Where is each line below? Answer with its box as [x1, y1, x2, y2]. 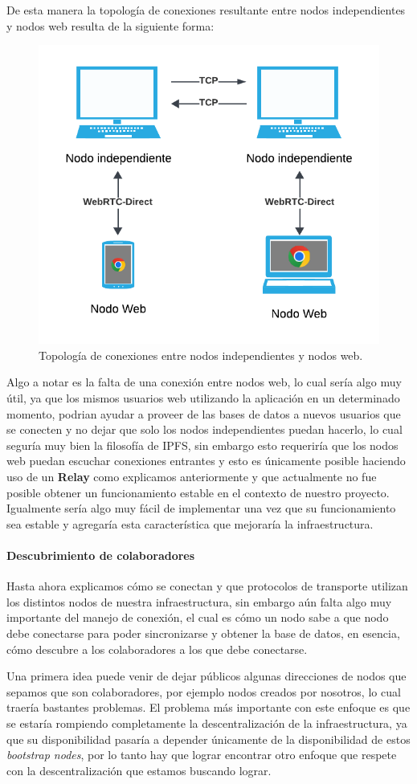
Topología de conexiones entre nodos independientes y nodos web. [39, 346, 363, 363]
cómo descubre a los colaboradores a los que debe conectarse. [6, 640, 308, 657]
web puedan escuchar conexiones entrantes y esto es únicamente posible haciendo [6, 452, 406, 469]
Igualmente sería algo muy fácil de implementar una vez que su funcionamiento [6, 500, 396, 517]
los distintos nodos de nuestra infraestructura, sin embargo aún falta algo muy [6, 593, 392, 610]
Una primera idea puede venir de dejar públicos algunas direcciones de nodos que [6, 668, 407, 684]
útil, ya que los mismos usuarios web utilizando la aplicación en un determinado [6, 390, 400, 406]
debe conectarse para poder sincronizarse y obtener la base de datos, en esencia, [6, 624, 400, 641]
